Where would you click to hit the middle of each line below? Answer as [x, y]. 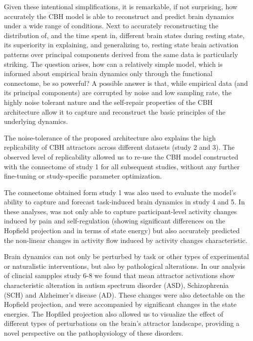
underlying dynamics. [36, 121]
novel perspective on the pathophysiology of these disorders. [94, 333]
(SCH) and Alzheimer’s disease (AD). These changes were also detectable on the [124, 294]
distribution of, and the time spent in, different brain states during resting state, [124, 35]
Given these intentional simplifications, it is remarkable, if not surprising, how [121, 6]
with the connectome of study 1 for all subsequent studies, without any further [122, 166]
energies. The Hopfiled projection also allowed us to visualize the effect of [114, 313]
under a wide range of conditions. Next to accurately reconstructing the [111, 26]
